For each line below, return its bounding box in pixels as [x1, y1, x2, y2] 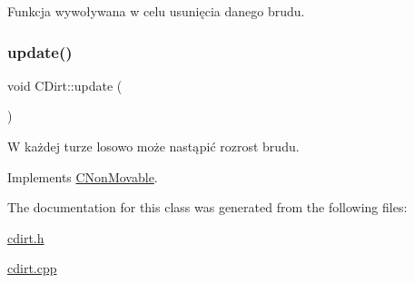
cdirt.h [7, 228, 44, 247]
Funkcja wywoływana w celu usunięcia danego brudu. [7, 2, 305, 20]
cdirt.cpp [7, 259, 57, 278]
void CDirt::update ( [7, 75, 123, 94]
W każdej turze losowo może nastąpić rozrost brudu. [7, 137, 300, 155]
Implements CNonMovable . [7, 167, 158, 186]
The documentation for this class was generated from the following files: [7, 198, 408, 217]
